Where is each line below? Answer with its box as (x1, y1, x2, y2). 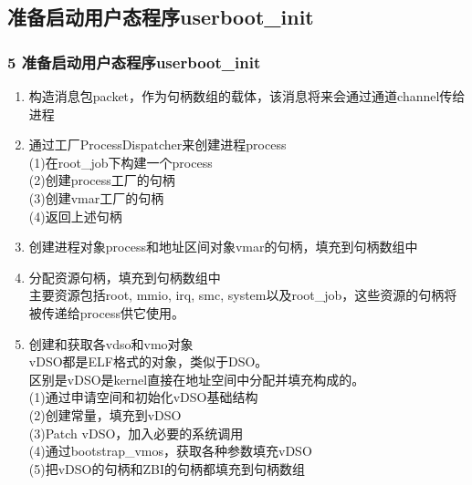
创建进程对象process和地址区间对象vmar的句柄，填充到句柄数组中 (28, 237, 418, 256)
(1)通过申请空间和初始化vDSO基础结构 (28, 387, 258, 407)
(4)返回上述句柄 (28, 206, 122, 225)
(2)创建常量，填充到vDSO (28, 405, 182, 424)
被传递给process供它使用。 (28, 303, 184, 322)
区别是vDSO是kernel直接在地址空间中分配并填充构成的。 (28, 369, 365, 388)
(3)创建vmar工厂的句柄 (28, 188, 164, 207)
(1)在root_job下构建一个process (28, 152, 213, 171)
